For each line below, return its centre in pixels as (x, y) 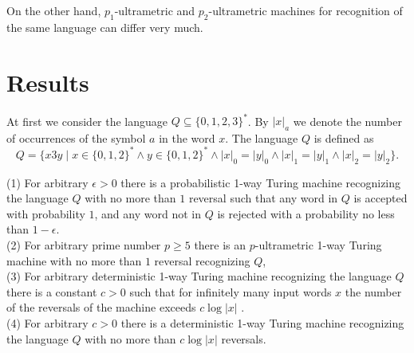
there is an (220, 245)
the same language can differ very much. (105, 27)
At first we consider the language (87, 121)
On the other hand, (54, 10)
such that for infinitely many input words (231, 291)
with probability (46, 213)
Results (48, 82)
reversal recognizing (202, 260)
